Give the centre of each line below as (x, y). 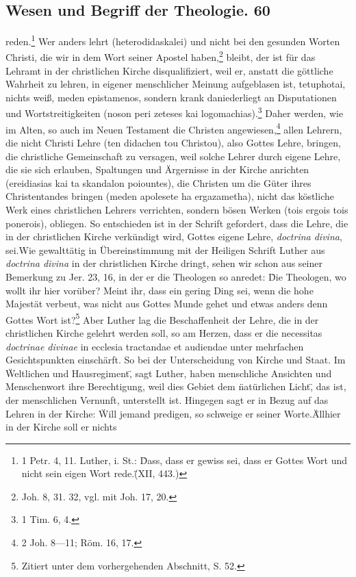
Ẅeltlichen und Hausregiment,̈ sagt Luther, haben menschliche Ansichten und (169, 373)
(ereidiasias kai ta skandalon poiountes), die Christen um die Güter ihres (158, 182)
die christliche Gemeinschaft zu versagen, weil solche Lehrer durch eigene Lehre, (173, 156)
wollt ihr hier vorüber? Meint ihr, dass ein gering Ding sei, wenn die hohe (160, 290)
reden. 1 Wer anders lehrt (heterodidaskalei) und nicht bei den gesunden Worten (173, 40)
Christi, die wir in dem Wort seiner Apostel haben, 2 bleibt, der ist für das (161, 56)
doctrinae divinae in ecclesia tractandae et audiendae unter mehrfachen (155, 346)
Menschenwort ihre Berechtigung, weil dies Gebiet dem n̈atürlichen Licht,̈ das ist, (176, 386)
